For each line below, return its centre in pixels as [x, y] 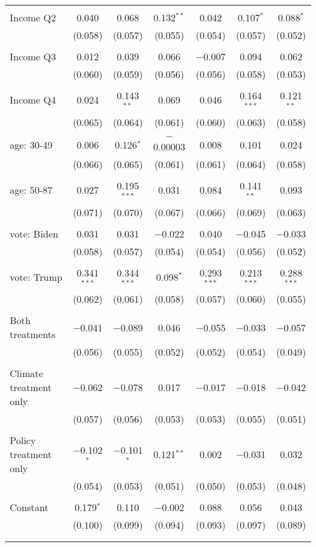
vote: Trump [36, 277]
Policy [23, 440]
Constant [29, 507]
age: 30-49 [31, 145]
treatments [33, 334]
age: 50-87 [31, 190]
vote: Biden [34, 233]
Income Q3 [33, 56]
